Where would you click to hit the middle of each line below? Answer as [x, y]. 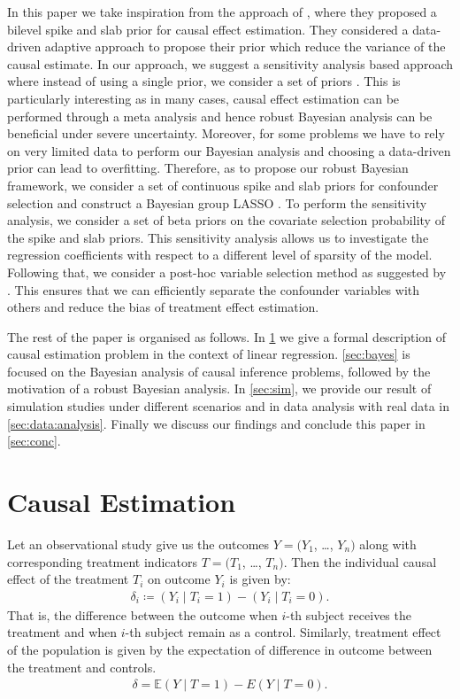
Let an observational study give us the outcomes [138, 544]
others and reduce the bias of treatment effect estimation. [163, 307]
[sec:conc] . [34, 441]
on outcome [179, 579]
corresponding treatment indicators [102, 561]
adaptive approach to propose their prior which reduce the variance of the [245, 47]
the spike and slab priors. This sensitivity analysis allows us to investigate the [218, 237]
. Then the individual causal [360, 561]
